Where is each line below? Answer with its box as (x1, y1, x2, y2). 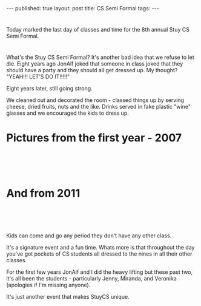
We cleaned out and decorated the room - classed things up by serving (6, 97, 185, 104)
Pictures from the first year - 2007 (6, 131, 182, 144)
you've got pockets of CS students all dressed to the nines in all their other (6, 250, 193, 257)
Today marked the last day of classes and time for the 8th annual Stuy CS (6, 26, 189, 33)
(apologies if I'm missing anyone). (6, 281, 91, 289)
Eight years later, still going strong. (6, 85, 93, 92)
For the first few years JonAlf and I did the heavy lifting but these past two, (6, 268, 193, 276)
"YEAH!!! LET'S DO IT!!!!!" (6, 73, 70, 80)
